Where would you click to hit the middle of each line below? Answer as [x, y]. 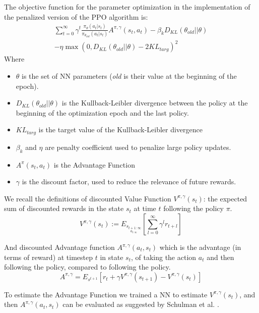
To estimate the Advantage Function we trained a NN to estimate [106, 294]
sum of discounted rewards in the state [64, 208]
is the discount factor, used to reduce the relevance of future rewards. [129, 181]
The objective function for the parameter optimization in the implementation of [127, 7]
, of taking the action [164, 257]
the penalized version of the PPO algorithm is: [76, 16]
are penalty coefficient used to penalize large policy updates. [138, 147]
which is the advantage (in [200, 247]
